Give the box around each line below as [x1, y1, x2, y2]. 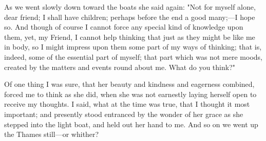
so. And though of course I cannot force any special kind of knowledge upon [4, 21, 243, 32]
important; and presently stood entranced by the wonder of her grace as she [4, 108, 243, 119]
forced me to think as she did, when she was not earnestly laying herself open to [4, 88, 257, 99]
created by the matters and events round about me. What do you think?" [4, 61, 236, 72]
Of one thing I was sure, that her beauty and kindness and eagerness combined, [4, 79, 255, 89]
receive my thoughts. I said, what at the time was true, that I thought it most [4, 99, 250, 109]
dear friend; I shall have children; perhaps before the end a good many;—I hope [4, 11, 255, 22]
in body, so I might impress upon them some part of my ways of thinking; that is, [4, 41, 262, 52]
